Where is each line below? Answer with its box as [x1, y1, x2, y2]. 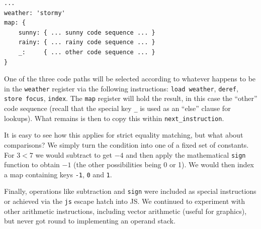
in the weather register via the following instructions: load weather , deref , [4, 83, 238, 93]
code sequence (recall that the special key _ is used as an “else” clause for [4, 103, 231, 113]
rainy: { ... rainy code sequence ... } [18, 39, 155, 46]
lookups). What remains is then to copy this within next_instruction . [4, 112, 224, 123]
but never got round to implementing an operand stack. [4, 215, 176, 226]
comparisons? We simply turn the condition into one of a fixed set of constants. [4, 139, 249, 150]
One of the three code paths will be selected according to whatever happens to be [4, 73, 256, 84]
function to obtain [4, 159, 60, 170]
